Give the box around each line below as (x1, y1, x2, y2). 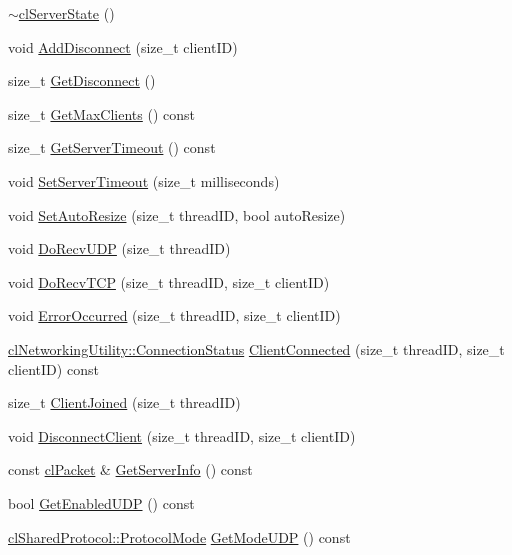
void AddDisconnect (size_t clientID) (8, 36, 238, 57)
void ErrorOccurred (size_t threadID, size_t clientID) (8, 305, 341, 326)
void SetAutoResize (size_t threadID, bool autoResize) (8, 204, 346, 225)
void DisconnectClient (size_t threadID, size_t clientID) (8, 425, 356, 446)
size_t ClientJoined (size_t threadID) (8, 392, 241, 413)
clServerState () (18, 3, 115, 23)
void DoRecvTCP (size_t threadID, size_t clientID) (8, 271, 330, 292)
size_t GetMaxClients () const (8, 103, 195, 124)
